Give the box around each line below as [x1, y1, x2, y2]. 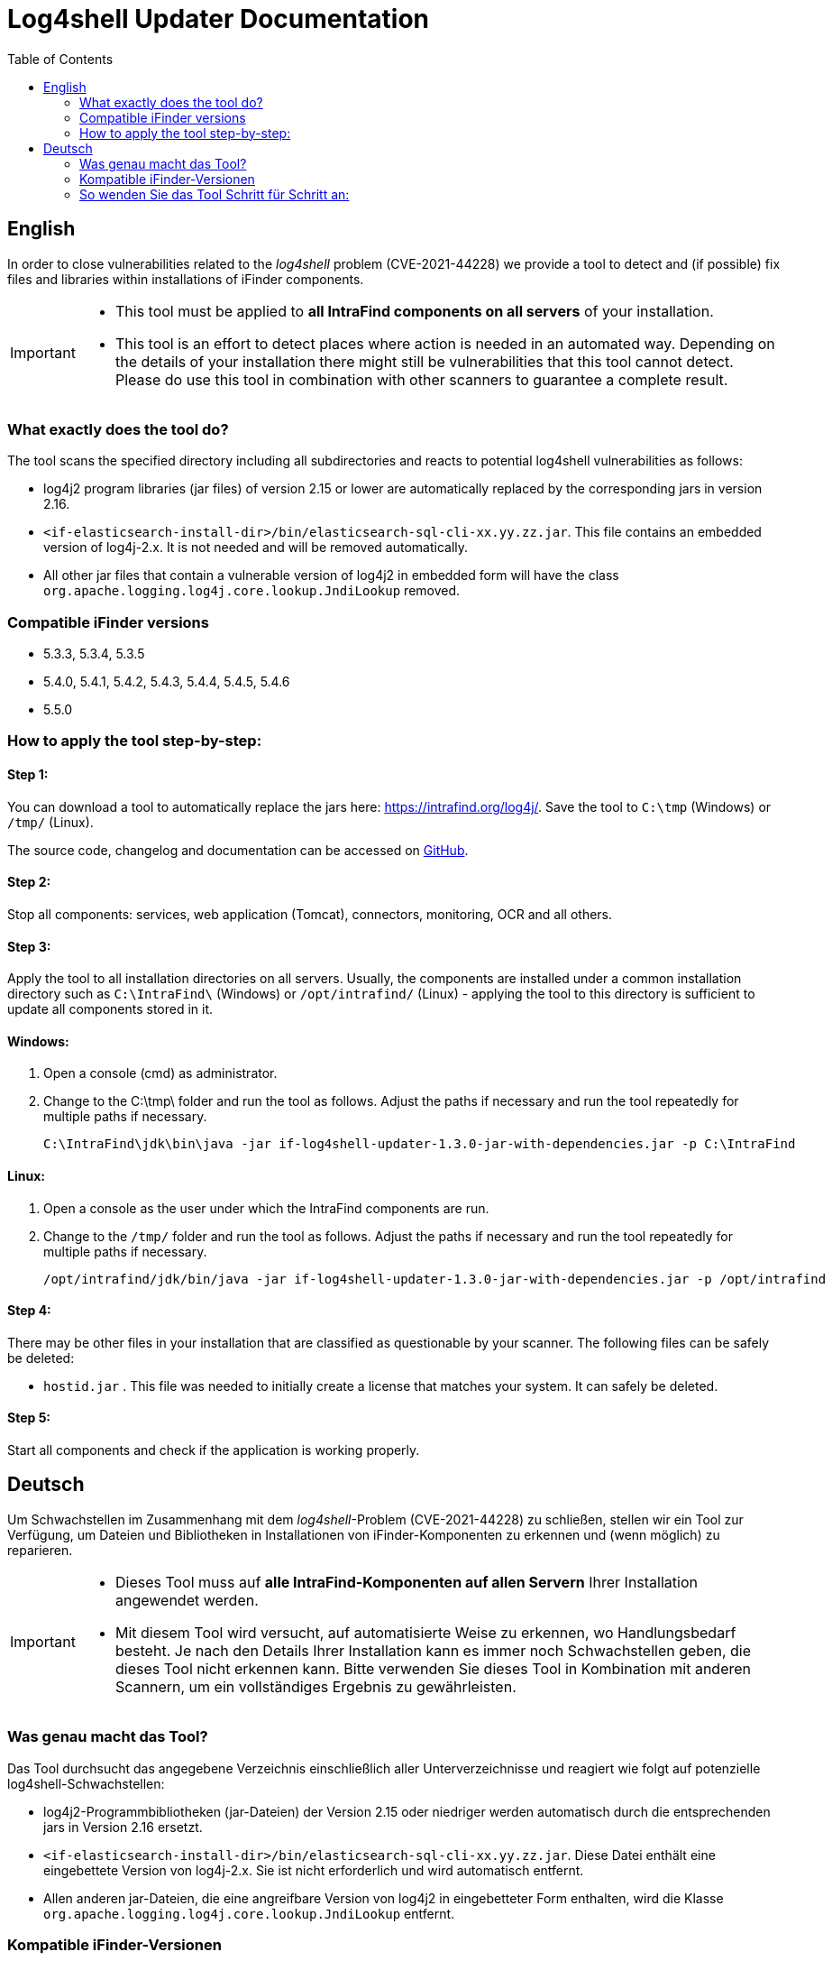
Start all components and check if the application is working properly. [7, 1442, 420, 1458]
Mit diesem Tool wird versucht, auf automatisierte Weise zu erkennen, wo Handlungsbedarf [114, 1623, 736, 1642]
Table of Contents [7, 51, 114, 67]
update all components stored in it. [7, 1001, 214, 1017]
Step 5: [7, 1410, 51, 1426]
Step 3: [7, 938, 51, 954]
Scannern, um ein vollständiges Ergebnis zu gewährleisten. [114, 1677, 517, 1696]
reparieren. [7, 1542, 73, 1558]
